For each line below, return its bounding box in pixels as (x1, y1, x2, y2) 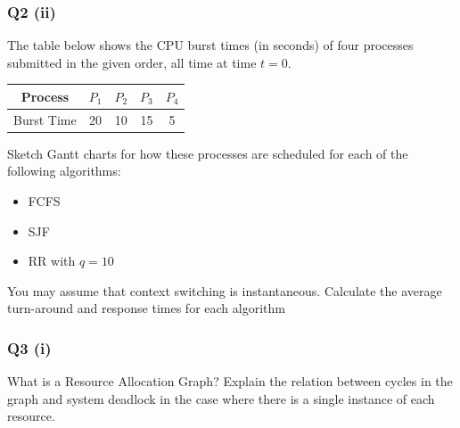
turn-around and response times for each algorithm (7, 299, 285, 317)
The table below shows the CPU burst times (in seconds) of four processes (7, 36, 414, 54)
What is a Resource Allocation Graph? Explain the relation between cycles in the (7, 372, 453, 391)
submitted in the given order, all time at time (7, 53, 257, 71)
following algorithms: (7, 161, 121, 180)
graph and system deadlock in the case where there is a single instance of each (7, 389, 435, 407)
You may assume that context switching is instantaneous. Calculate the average (7, 281, 442, 300)
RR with (28, 251, 76, 270)
